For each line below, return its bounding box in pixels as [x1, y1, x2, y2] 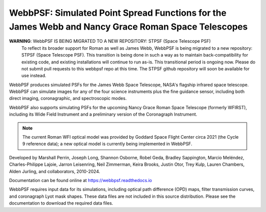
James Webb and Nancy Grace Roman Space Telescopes [9, 21, 248, 32]
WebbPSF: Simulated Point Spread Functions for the [9, 7, 227, 18]
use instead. [21, 73, 47, 79]
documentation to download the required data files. [9, 200, 113, 206]
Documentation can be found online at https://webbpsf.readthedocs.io [9, 177, 152, 183]
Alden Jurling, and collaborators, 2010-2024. [9, 168, 100, 174]
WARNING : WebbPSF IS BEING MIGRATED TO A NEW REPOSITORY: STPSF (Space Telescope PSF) [9, 38, 211, 44]
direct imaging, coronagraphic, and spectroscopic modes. [9, 95, 127, 101]
